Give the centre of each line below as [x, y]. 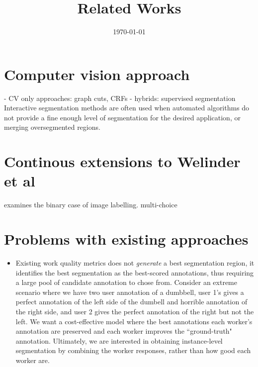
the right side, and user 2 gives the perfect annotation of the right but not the [135, 312]
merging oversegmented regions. [52, 127]
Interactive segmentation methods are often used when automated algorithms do [127, 108]
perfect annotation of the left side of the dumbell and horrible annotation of [131, 302]
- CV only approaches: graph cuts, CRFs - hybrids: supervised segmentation [120, 98]
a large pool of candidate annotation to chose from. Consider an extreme [126, 282]
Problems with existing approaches [126, 239]
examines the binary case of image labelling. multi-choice [91, 205]
